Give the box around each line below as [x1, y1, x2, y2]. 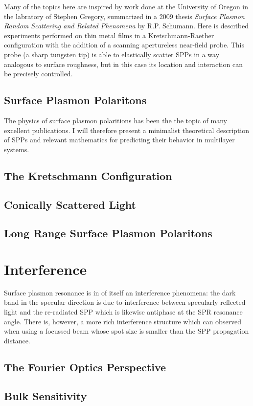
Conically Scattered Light [4, 197, 136, 212]
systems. [4, 144, 29, 154]
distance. [4, 335, 30, 345]
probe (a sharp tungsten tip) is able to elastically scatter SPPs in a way [4, 49, 220, 59]
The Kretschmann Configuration [4, 168, 172, 183]
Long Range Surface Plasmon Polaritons [4, 226, 212, 241]
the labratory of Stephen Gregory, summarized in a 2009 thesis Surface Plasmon [4, 11, 245, 21]
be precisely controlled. [4, 68, 73, 79]
